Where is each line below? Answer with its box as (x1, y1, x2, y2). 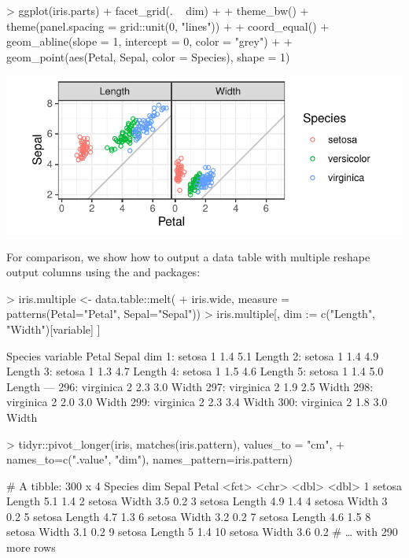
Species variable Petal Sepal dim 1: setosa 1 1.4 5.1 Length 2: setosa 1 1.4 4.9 (6, 347, 379, 364)
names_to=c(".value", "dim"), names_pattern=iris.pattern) (6, 451, 293, 467)
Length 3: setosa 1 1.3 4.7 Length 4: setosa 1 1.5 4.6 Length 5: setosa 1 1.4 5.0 (6, 363, 384, 379)
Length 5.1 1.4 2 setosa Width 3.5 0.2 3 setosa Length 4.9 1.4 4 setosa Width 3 (6, 493, 388, 509)
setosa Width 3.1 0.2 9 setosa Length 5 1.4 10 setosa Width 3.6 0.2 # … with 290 (6, 523, 398, 540)
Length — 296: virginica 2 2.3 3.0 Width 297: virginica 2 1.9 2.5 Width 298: (6, 378, 374, 394)
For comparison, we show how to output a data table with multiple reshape (6, 248, 370, 264)
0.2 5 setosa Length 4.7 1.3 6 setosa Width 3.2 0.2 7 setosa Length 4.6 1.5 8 (6, 508, 371, 524)
